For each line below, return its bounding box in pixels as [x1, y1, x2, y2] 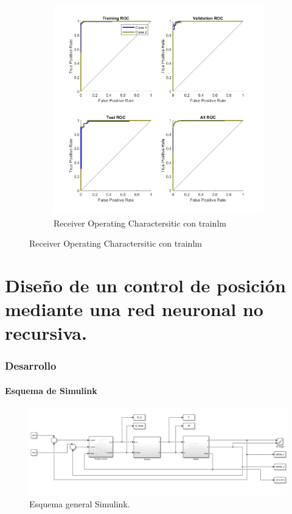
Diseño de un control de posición [5, 272, 286, 297]
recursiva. [5, 320, 87, 345]
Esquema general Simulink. [29, 498, 130, 510]
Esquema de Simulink [5, 384, 97, 396]
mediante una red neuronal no [5, 297, 263, 322]
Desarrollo [5, 358, 57, 373]
